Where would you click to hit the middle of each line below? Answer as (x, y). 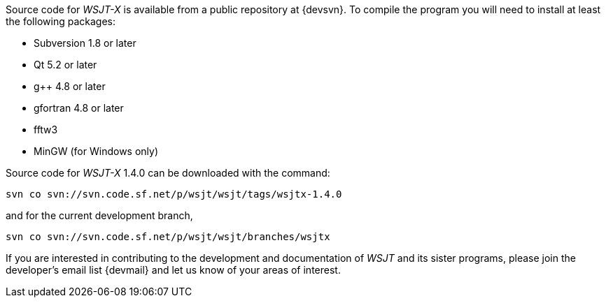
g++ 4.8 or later (70, 86)
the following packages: (61, 21)
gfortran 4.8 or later (79, 108)
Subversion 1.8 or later (85, 43)
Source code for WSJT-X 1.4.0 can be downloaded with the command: (168, 173)
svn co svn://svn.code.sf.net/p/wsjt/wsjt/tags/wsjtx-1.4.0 (174, 194)
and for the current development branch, (99, 215)
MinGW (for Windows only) (96, 151)
